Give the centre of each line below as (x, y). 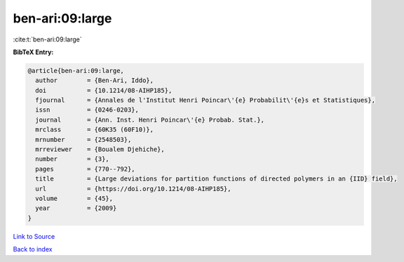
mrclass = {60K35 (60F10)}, (95, 130)
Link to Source (34, 236)
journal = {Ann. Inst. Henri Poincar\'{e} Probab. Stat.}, (150, 120)
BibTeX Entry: (33, 52)
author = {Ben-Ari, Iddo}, (95, 80)
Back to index (33, 249)
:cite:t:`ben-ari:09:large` (47, 39)
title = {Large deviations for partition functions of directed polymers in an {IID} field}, (216, 179)
